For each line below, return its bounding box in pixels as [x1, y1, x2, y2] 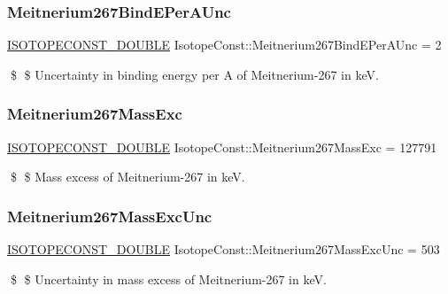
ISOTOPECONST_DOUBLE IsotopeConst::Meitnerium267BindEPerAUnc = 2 [7, 35, 442, 54]
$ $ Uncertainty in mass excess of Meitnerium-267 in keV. [10, 269, 327, 288]
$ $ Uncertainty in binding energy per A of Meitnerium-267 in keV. [10, 65, 379, 83]
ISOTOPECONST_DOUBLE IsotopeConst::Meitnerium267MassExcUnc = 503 [7, 240, 440, 259]
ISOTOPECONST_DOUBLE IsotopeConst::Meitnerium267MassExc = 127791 [7, 137, 437, 156]
